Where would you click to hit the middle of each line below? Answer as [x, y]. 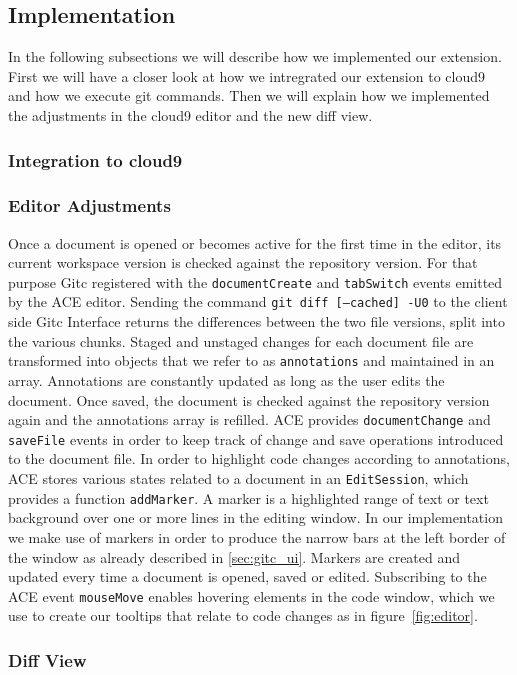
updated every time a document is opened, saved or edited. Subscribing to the [247, 576]
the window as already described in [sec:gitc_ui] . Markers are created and [234, 556]
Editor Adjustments [89, 205]
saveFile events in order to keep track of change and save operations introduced [256, 438]
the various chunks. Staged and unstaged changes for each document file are [241, 340]
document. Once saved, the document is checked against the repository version [249, 399]
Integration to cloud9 [95, 159]
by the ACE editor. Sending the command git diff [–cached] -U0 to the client [258, 301]
